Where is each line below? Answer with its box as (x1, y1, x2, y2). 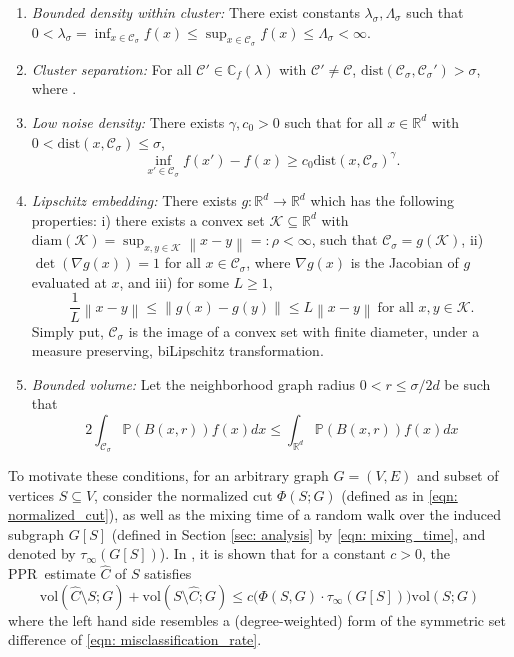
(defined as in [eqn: (341, 484, 458, 505)
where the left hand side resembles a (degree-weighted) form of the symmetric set (8, 609, 506, 630)
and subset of (417, 465, 499, 486)
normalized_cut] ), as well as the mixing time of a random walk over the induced (8, 504, 501, 525)
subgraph (8, 523, 65, 544)
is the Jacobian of (350, 252, 459, 273)
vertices (8, 484, 54, 505)
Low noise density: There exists (31, 111, 225, 132)
